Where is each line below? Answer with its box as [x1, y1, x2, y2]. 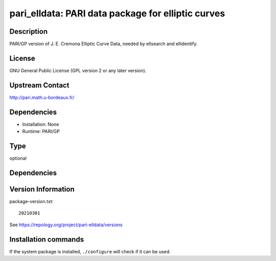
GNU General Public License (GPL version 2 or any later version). [9, 67, 147, 74]
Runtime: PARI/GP [22, 128, 60, 135]
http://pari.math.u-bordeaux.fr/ [9, 94, 75, 100]
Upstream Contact [9, 81, 70, 90]
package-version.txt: [9, 199, 54, 204]
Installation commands [9, 235, 84, 244]
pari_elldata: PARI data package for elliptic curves [9, 8, 225, 19]
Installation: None [22, 121, 59, 127]
